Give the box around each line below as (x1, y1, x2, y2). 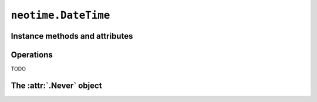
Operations (11, 50, 53, 60)
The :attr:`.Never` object (11, 80, 102, 90)
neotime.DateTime (11, 9, 110, 22)
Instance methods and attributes (11, 31, 133, 41)
